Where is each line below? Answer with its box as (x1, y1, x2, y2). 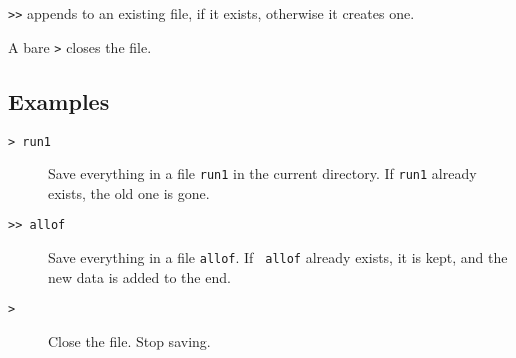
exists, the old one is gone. (48, 182, 210, 203)
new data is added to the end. (48, 266, 231, 287)
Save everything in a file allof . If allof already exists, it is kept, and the (48, 247, 508, 268)
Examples (8, 85, 110, 116)
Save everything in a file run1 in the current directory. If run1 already (48, 163, 477, 184)
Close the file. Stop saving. (48, 330, 211, 351)
